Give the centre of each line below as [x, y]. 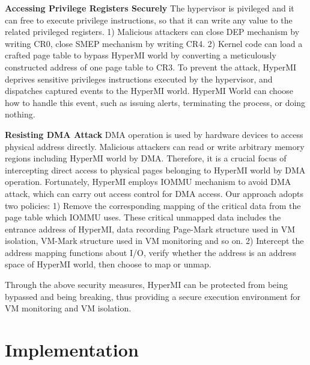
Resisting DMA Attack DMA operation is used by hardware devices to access [154, 134]
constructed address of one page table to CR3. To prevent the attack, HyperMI [151, 67]
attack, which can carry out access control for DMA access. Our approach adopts [154, 193]
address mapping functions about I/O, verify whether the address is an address [150, 252]
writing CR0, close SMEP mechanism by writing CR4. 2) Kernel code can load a [154, 43]
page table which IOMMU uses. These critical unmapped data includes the [143, 217]
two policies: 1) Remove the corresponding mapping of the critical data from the [153, 205]
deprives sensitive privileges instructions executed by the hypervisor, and [139, 79]
